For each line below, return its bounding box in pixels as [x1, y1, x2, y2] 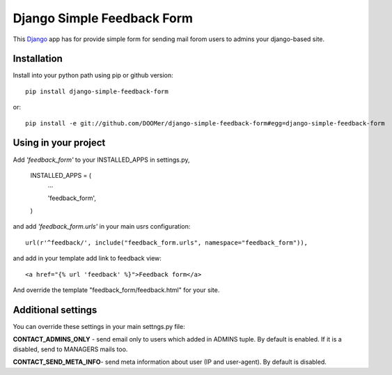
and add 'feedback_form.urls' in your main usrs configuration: [13, 222, 191, 231]
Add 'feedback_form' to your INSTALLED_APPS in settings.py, [13, 155, 191, 164]
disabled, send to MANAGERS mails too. [13, 345, 128, 353]
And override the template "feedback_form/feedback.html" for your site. [13, 286, 220, 294]
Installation [13, 53, 63, 65]
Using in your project [13, 137, 106, 149]
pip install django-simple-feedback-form [25, 87, 168, 95]
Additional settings [13, 304, 97, 316]
